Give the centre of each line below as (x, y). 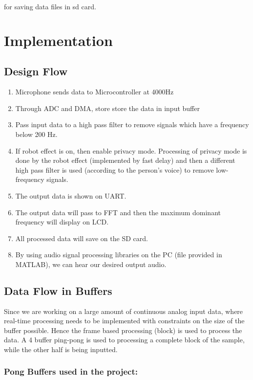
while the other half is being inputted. (61, 349)
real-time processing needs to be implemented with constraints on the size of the (124, 321)
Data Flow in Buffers (58, 290)
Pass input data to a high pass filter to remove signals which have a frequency (132, 124)
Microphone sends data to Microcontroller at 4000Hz (95, 92)
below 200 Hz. (36, 134)
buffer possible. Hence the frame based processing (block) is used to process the (123, 330)
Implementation (58, 40)
